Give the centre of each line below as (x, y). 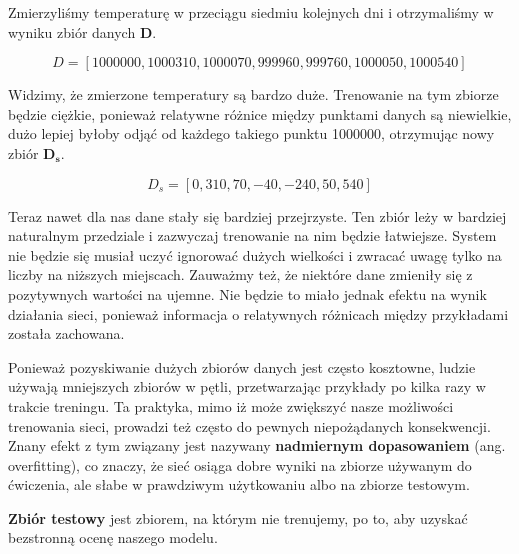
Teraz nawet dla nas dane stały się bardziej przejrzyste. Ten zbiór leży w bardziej (257, 215)
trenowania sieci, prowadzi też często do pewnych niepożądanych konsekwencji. (249, 425)
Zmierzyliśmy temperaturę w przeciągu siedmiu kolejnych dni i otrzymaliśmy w (251, 12)
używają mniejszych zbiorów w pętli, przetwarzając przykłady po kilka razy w (247, 386)
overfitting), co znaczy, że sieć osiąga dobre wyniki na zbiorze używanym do (240, 464)
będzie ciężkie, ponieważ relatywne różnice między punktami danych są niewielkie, (260, 113)
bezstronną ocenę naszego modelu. (113, 537)
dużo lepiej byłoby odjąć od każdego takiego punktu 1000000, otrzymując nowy (251, 133)
